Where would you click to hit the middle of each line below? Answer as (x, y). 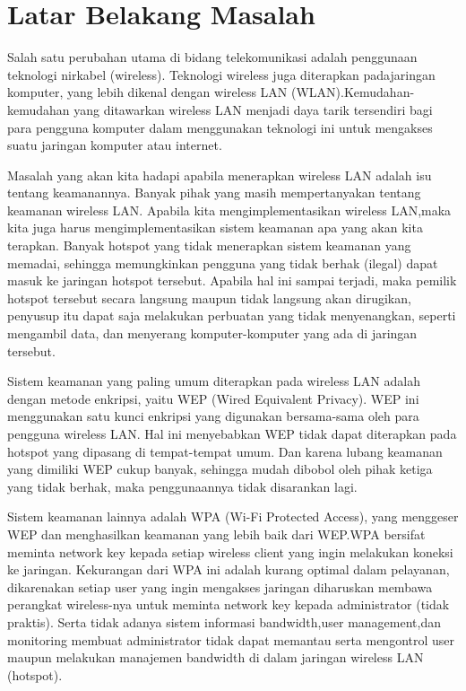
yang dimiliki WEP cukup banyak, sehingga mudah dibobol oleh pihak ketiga (220, 469)
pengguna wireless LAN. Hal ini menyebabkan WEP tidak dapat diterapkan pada (232, 433)
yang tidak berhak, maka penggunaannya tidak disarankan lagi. (182, 486)
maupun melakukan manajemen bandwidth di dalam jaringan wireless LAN (216, 657)
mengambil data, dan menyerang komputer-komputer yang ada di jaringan (212, 333)
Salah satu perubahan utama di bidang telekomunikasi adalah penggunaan (212, 57)
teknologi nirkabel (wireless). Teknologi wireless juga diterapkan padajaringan (221, 74)
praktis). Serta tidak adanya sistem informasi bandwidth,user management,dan (224, 621)
